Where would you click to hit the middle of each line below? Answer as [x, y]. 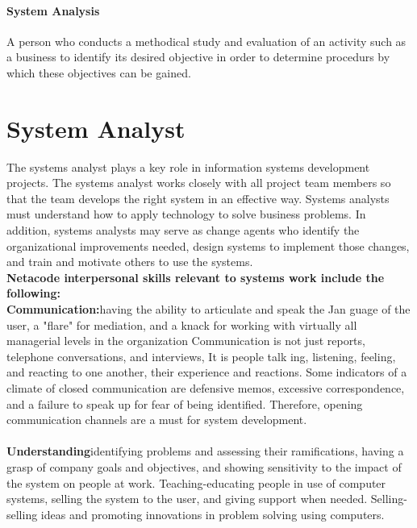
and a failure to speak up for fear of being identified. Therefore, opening [185, 403]
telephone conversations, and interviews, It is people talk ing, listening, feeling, [201, 356]
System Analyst [96, 128]
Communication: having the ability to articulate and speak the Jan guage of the [208, 309]
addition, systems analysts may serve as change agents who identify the [183, 230]
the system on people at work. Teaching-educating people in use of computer [196, 482]
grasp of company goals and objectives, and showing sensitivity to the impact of [204, 466]
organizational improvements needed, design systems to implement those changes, [208, 245]
